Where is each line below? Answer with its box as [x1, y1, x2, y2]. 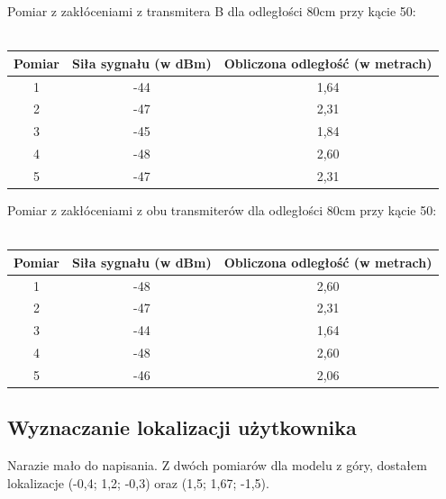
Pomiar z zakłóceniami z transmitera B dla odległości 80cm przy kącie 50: [7, 2, 416, 20]
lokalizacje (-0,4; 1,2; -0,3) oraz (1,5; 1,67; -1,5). [7, 473, 269, 492]
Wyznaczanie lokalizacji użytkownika [7, 413, 357, 441]
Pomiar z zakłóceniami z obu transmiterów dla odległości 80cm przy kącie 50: [7, 201, 437, 219]
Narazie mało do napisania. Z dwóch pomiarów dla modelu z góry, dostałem [7, 456, 427, 475]
